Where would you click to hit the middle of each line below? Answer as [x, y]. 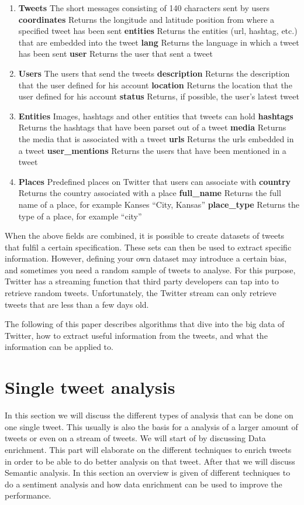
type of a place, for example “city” [80, 216]
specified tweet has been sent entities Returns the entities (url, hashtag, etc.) [158, 31]
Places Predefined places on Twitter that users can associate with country [155, 181]
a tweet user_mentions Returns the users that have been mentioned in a [152, 150]
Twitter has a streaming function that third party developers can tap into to [142, 281]
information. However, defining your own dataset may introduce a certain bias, [146, 258]
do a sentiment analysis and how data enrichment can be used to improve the [144, 484]
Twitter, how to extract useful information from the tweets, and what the [136, 335]
